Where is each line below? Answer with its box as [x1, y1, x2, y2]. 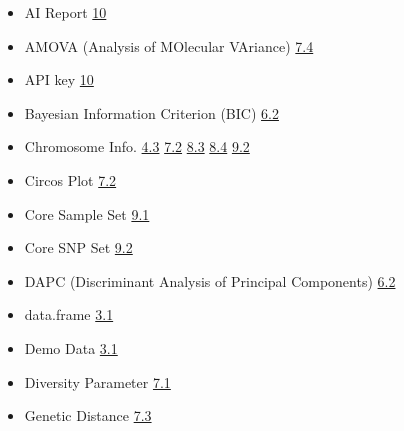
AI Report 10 [24, 2, 107, 22]
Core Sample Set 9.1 [24, 203, 150, 224]
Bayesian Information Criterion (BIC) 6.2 [24, 102, 279, 123]
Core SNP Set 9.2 [24, 237, 133, 258]
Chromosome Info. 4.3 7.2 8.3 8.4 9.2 [24, 136, 250, 157]
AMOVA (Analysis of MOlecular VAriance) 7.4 [24, 35, 314, 56]
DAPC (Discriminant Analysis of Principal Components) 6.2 [24, 270, 396, 291]
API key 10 [24, 69, 94, 90]
